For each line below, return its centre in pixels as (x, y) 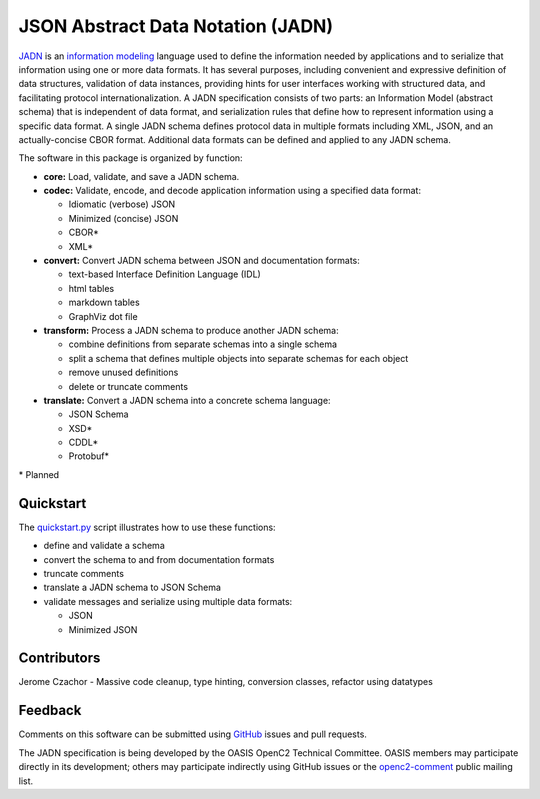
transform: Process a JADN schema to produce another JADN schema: (191, 330)
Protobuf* (89, 456)
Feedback (50, 710)
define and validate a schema (104, 546)
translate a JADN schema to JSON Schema (132, 587)
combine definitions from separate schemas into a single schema (203, 344)
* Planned (39, 474)
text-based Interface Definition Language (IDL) (165, 274)
